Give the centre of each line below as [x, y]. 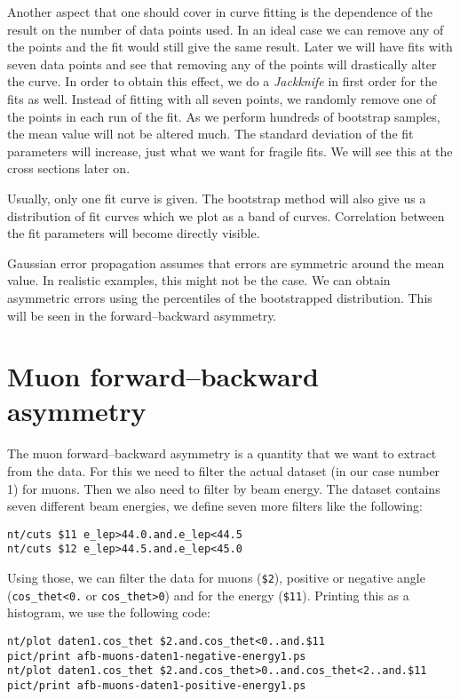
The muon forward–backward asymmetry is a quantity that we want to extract [222, 453]
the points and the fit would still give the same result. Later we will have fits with [230, 47]
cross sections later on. [69, 168]
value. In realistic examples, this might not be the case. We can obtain [199, 280]
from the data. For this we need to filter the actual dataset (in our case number [224, 471]
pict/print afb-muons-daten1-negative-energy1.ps [157, 656]
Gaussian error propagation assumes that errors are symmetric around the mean [226, 262]
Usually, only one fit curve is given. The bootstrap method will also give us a [217, 198]
